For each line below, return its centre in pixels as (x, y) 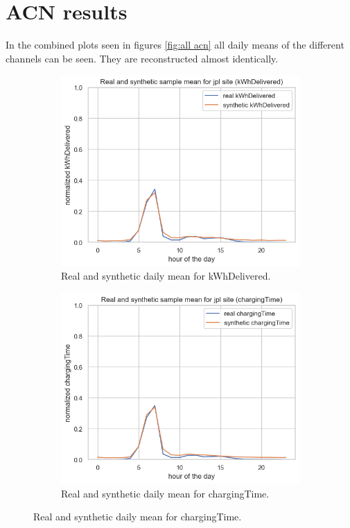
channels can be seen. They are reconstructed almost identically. (142, 58)
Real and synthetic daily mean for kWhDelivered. (166, 276)
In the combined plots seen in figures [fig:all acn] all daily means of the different (175, 45)
